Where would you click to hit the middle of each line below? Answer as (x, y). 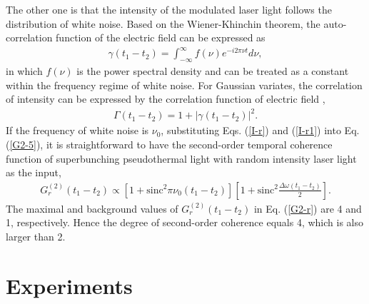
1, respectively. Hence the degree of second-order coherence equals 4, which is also (185, 222)
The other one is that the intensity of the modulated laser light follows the (169, 9)
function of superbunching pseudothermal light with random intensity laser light (181, 158)
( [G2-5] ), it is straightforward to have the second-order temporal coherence (169, 145)
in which (24, 71)
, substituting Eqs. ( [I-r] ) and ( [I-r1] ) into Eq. (260, 130)
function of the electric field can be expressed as (161, 37)
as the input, (34, 172)
